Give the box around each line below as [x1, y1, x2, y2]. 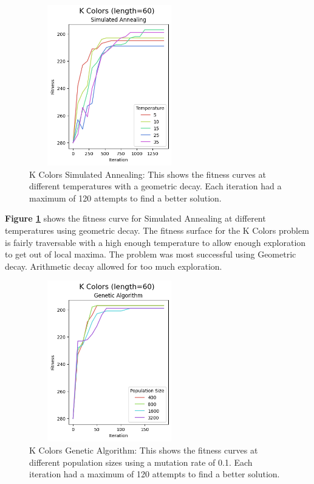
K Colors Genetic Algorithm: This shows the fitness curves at [29, 443, 258, 456]
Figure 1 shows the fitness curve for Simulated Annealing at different [5, 212, 266, 225]
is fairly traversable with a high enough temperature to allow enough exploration [5, 236, 306, 248]
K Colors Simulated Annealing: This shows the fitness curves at [29, 167, 266, 180]
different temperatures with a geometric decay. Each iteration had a [29, 180, 282, 192]
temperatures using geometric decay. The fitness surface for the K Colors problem [5, 223, 309, 236]
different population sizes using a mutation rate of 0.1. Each [29, 455, 253, 468]
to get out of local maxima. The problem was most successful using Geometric [5, 248, 296, 261]
